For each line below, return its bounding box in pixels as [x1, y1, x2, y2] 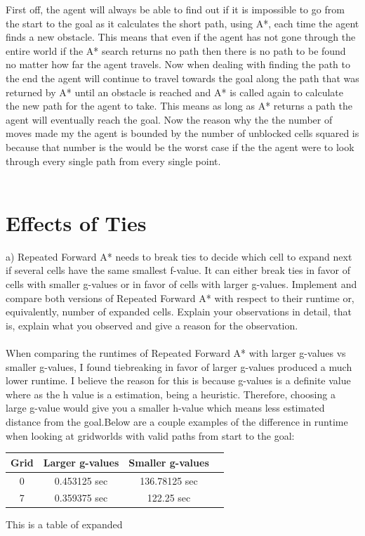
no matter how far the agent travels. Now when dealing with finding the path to [6, 57, 350, 72]
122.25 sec [147, 490, 191, 505]
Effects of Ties [6, 208, 147, 237]
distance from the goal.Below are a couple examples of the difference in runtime [6, 414, 348, 429]
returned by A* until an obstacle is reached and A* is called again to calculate [6, 84, 343, 99]
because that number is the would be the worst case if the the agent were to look [6, 139, 354, 154]
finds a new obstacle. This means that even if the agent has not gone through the [6, 30, 356, 44]
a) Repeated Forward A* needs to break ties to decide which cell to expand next [6, 249, 352, 263]
